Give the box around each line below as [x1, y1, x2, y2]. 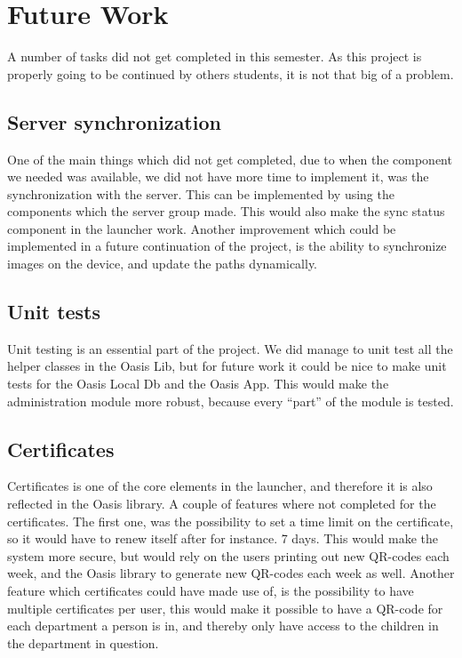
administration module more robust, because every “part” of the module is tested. [7, 391, 454, 410]
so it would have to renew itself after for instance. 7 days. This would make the [7, 529, 439, 548]
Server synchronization [7, 108, 221, 135]
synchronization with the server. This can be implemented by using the [7, 184, 394, 203]
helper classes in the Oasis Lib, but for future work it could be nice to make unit [7, 357, 447, 375]
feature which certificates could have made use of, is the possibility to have [7, 582, 414, 600]
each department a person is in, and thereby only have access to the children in [7, 616, 439, 635]
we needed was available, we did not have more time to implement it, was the [7, 167, 429, 186]
